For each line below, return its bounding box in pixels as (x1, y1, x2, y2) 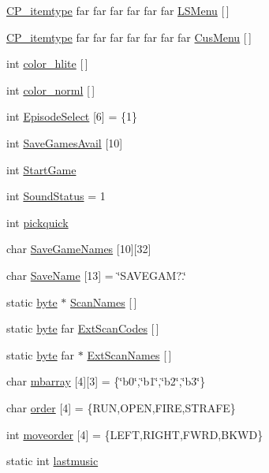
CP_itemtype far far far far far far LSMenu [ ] (6, 2, 230, 18)
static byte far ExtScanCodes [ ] (6, 320, 159, 337)
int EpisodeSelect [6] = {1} (6, 108, 137, 125)
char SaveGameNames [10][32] (6, 240, 151, 257)
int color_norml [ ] (6, 81, 95, 98)
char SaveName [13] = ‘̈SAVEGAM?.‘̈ (6, 266, 186, 283)
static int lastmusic (6, 453, 99, 469)
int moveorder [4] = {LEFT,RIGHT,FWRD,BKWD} (6, 426, 263, 442)
